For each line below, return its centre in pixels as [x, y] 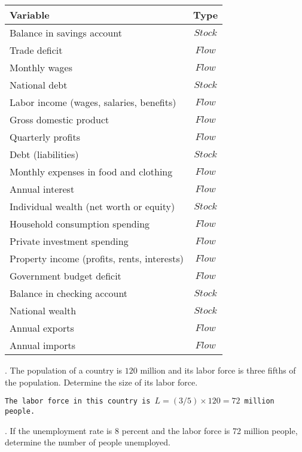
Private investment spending [69, 241]
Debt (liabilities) [44, 154]
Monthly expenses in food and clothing [91, 172]
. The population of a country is [64, 370]
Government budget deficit [65, 276]
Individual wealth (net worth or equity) [92, 206]
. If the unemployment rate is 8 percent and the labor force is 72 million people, [151, 430]
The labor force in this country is [78, 401]
